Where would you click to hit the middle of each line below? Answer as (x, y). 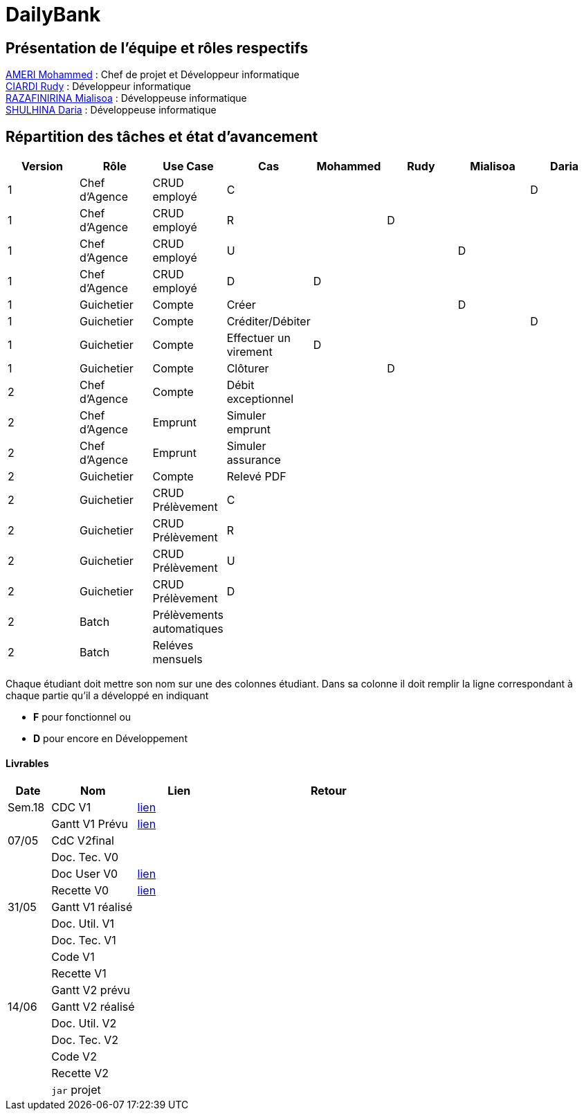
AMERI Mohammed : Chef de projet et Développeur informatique (153, 75)
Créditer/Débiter (268, 322)
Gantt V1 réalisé (92, 907)
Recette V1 (79, 974)
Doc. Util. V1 (83, 924)
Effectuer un (258, 338)
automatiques (188, 629)
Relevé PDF (256, 477)
